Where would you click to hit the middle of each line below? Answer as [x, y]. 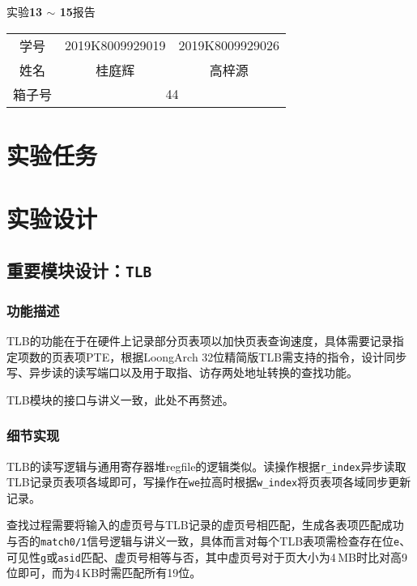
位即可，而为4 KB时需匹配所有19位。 [104, 573]
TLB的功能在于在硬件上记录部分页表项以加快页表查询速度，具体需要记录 [200, 340]
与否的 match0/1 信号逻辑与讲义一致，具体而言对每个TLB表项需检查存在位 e [203, 541]
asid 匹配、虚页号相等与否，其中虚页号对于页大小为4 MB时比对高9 [232, 556]
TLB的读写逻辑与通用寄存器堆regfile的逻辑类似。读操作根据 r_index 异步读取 [206, 466]
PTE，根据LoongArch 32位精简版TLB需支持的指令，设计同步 [246, 356]
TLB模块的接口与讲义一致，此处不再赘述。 [120, 399]
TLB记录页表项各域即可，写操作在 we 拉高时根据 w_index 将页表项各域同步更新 [209, 482]
